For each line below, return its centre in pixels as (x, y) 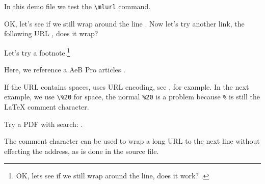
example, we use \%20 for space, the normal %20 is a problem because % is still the (132, 97)
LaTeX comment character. (47, 106)
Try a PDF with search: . (44, 124)
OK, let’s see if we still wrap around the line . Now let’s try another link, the (124, 23)
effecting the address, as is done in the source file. (82, 151)
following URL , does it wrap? (51, 33)
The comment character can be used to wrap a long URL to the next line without (132, 141)
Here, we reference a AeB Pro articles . (65, 70)
